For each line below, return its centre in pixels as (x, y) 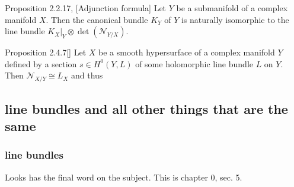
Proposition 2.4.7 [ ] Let (46, 52)
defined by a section (41, 63)
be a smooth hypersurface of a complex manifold (187, 52)
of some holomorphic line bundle (194, 63)
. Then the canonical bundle (97, 19)
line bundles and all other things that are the (146, 108)
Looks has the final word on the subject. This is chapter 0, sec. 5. (124, 177)
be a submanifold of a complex (232, 8)
